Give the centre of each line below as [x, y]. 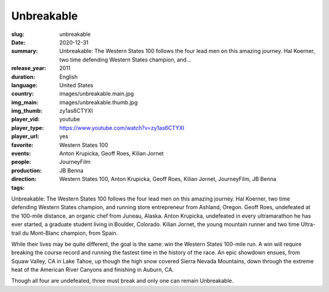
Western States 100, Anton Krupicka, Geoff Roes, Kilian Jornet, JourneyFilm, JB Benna [168, 179]
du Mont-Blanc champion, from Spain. [70, 233]
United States [76, 85]
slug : [18, 34]
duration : [23, 77]
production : [27, 170]
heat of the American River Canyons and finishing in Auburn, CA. [93, 270]
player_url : [25, 137]
